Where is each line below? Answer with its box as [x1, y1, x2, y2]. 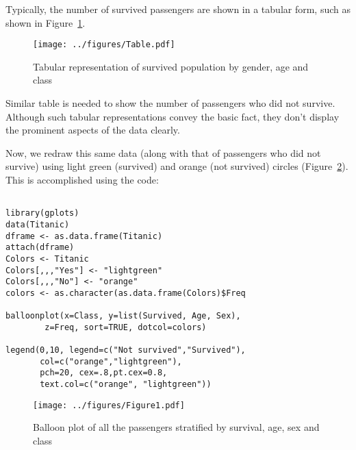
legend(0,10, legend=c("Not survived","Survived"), [5, 345, 246, 355]
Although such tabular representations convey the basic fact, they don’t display [5, 109, 340, 123]
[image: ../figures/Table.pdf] [33, 40, 175, 50]
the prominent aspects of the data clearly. [5, 123, 180, 137]
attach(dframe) [5, 242, 75, 253]
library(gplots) [5, 208, 79, 218]
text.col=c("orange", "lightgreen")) [40, 379, 212, 390]
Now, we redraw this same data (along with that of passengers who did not [5, 145, 321, 160]
